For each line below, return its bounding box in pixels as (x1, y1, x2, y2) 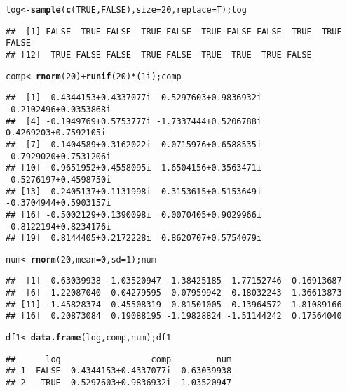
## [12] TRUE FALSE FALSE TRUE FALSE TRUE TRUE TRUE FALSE (6, 49, 312, 60)
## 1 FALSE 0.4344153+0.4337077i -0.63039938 (6, 366, 232, 376)
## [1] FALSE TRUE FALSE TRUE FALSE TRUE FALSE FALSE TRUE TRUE (6, 26, 342, 37)
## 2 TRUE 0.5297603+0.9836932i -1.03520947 (6, 378, 232, 388)
